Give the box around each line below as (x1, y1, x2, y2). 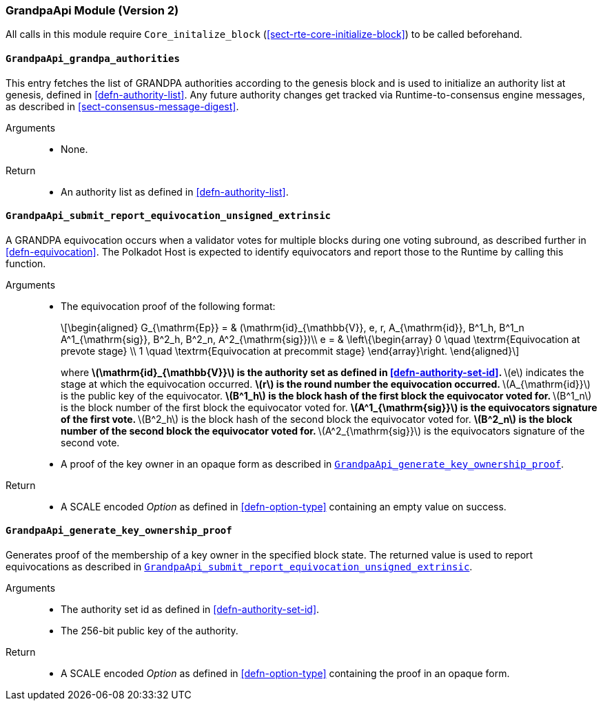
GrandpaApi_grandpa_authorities (6, 52, 180, 64)
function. (6, 257, 46, 269)
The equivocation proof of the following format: (61, 300, 276, 312)
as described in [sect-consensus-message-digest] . (6, 100, 239, 112)
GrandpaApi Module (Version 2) (6, 3, 179, 17)
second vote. (61, 436, 120, 448)
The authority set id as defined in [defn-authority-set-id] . (61, 603, 320, 616)
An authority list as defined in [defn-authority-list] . (61, 185, 289, 198)
